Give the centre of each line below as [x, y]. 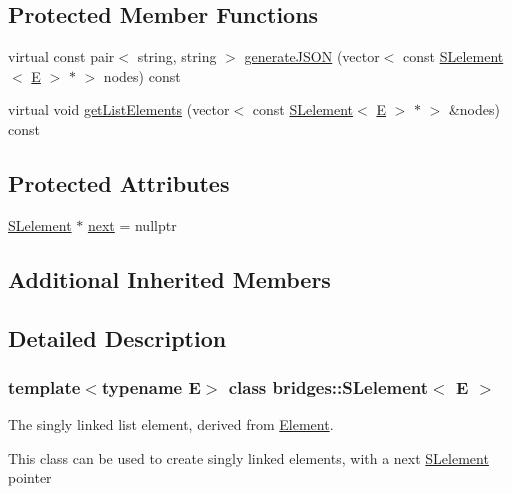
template [44, 386]
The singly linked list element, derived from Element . [171, 424]
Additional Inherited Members [169, 278]
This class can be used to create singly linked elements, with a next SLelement [248, 457]
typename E [151, 386]
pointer [30, 477]
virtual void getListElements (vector [119, 109]
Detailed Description [117, 337]
